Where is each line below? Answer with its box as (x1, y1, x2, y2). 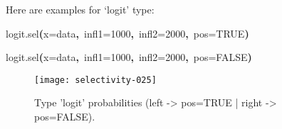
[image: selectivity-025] (34, 74, 157, 85)
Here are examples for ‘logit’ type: (6, 2, 155, 16)
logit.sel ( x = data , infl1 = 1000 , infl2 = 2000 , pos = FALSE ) (6, 50, 252, 64)
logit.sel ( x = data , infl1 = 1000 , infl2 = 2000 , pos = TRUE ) (6, 26, 249, 40)
